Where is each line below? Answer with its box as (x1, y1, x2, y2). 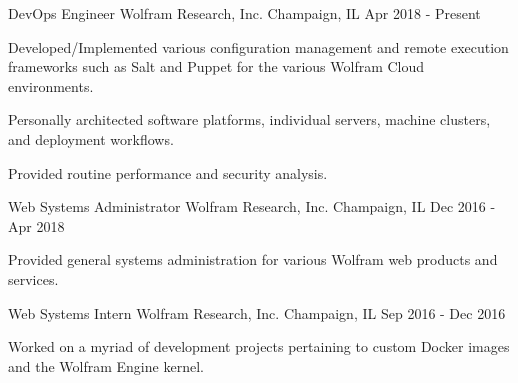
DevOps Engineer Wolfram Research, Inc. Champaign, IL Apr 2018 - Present (8, 3, 481, 23)
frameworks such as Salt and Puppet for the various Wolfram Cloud (8, 56, 425, 77)
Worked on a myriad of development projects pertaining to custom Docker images (8, 336, 510, 357)
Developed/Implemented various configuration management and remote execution (8, 36, 509, 57)
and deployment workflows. (8, 128, 174, 149)
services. (8, 268, 59, 289)
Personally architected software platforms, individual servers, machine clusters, (8, 109, 491, 130)
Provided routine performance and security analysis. (8, 162, 328, 183)
